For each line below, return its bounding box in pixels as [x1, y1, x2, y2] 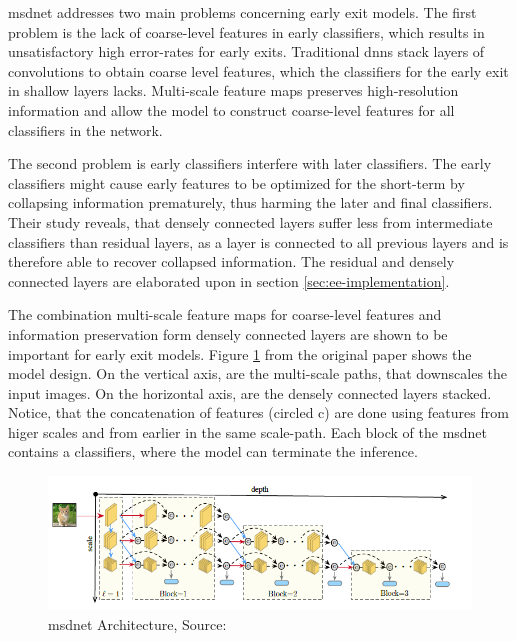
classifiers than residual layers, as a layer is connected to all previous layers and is [8, 231, 509, 252]
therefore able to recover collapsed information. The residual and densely [8, 251, 455, 272]
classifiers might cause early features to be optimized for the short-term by [8, 172, 465, 193]
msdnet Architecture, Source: [48, 613, 227, 634]
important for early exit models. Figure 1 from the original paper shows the [8, 343, 472, 364]
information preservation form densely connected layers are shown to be [8, 323, 448, 344]
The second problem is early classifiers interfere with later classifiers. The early [8, 153, 492, 174]
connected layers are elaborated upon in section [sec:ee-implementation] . [8, 270, 450, 291]
